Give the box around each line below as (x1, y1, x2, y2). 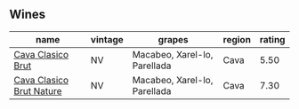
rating (259, 33, 286, 45)
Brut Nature (13, 84, 62, 97)
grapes (158, 33, 189, 45)
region (222, 33, 252, 45)
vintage (90, 33, 125, 45)
